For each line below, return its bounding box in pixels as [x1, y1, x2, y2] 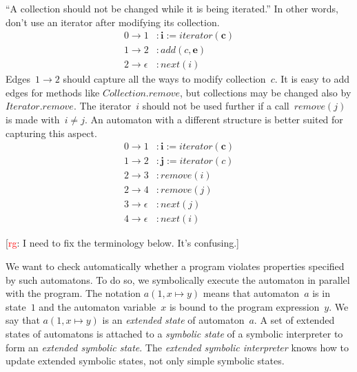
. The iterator [73, 99, 132, 113]
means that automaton [203, 286, 300, 300]
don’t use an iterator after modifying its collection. [6, 14, 220, 29]
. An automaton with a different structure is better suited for [84, 112, 343, 127]
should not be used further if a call [142, 99, 289, 113]
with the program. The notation [6, 286, 141, 300]
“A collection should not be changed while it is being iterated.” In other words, [6, 1, 338, 15]
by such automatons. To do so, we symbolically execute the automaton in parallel [6, 272, 350, 287]
